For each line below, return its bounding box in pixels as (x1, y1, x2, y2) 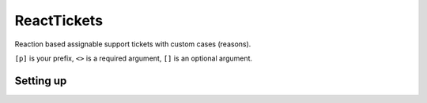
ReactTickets (14, 12, 103, 29)
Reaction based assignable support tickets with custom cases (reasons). (14, 39, 251, 49)
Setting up (14, 74, 67, 87)
